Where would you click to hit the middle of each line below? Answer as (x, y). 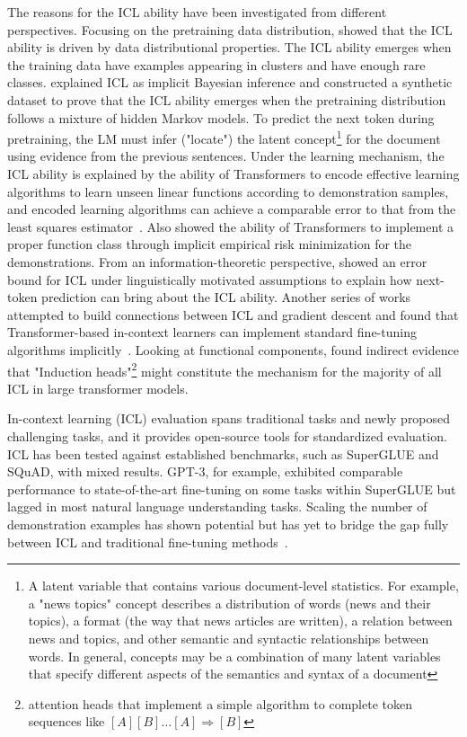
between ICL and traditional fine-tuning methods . (148, 542)
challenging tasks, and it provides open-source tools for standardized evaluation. (227, 435)
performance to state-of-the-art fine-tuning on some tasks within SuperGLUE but (232, 488)
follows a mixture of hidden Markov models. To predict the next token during (221, 117)
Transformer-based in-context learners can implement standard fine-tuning (212, 332)
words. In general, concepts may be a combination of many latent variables (234, 656)
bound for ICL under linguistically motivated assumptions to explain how (210, 279)
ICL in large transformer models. (98, 388)
